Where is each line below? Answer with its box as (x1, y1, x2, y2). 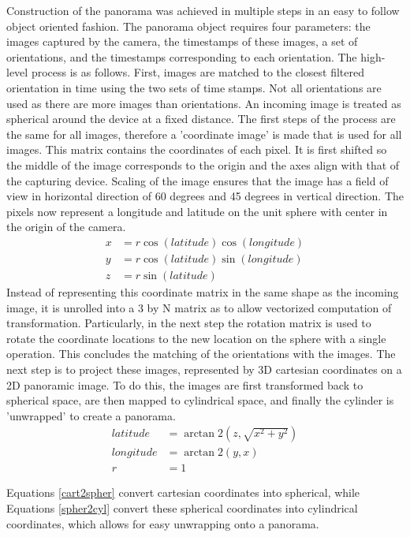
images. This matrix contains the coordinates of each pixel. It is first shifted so (6, 141, 387, 158)
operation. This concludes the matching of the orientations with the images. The (6, 345, 396, 362)
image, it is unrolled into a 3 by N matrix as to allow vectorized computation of (6, 299, 392, 315)
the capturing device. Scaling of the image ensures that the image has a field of (6, 172, 389, 188)
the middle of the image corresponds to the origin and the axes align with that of (6, 156, 400, 173)
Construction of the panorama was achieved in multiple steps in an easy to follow (6, 2, 400, 18)
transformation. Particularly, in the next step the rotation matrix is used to (6, 315, 371, 331)
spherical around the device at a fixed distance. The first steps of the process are (6, 110, 396, 127)
